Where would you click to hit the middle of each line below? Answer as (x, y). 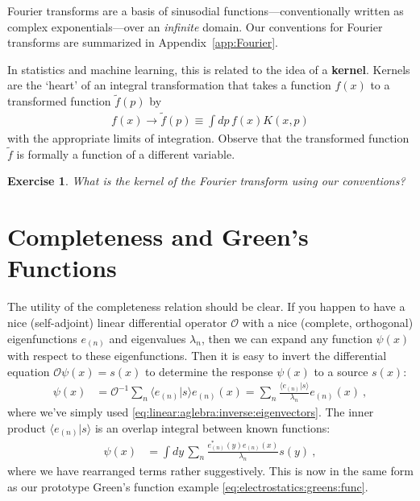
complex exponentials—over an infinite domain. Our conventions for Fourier (195, 26)
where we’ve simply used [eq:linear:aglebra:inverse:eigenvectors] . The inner (191, 412)
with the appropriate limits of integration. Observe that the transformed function (208, 138)
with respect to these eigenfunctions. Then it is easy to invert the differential (197, 356)
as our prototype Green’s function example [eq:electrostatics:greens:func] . (188, 487)
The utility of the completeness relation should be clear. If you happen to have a (206, 306)
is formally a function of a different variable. (126, 153)
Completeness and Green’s (158, 236)
